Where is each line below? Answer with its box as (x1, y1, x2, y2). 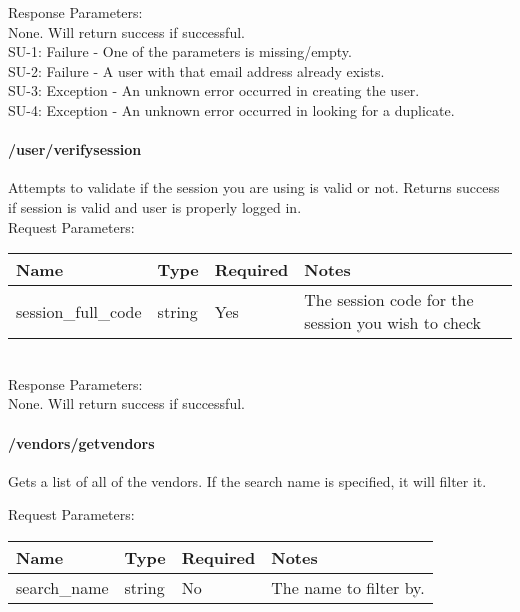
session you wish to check (304, 311, 482, 335)
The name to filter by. (271, 575, 425, 599)
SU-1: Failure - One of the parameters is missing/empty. (8, 41, 352, 62)
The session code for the (304, 288, 474, 312)
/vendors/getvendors (8, 432, 155, 453)
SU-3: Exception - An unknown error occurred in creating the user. (8, 80, 420, 101)
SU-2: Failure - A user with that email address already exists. (8, 60, 385, 81)
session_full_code (16, 299, 142, 323)
